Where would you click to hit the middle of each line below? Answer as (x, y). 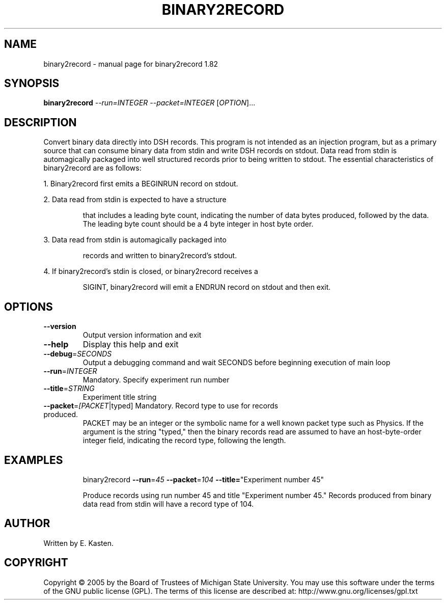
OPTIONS (29, 307)
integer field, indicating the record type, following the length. (184, 441)
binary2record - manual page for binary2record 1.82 (131, 64)
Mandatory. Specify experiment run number (156, 380)
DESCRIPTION (40, 122)
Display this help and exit (131, 345)
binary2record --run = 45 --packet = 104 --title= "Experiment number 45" (203, 479)
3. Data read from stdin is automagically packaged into (135, 240)
